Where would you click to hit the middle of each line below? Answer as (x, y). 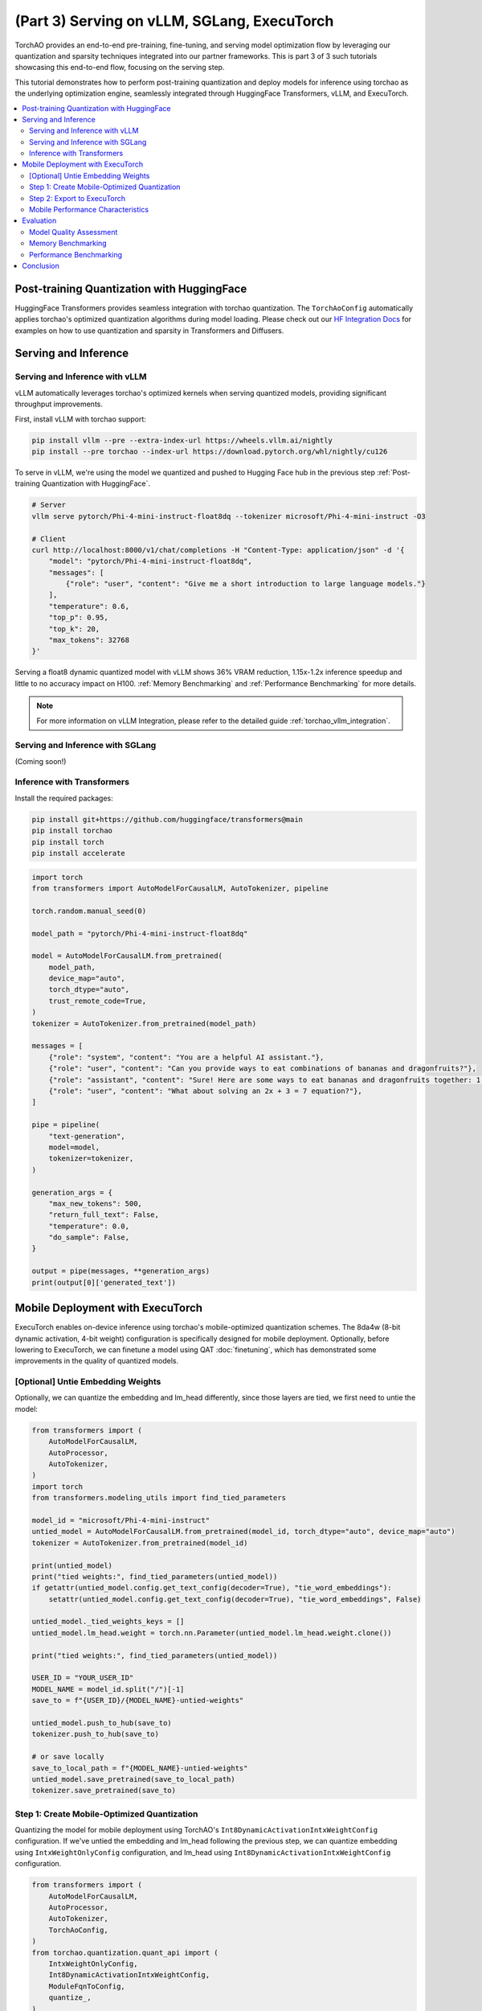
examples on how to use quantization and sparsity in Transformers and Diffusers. (149, 331)
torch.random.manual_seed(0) (89, 911)
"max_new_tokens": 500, (95, 1203)
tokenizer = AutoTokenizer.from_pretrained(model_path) (144, 1023)
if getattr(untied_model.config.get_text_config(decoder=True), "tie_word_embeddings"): (212, 1588)
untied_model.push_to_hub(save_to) (102, 1723)
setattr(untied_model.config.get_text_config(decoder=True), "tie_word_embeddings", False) (235, 1599)
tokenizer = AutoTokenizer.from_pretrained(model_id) (140, 1543)
